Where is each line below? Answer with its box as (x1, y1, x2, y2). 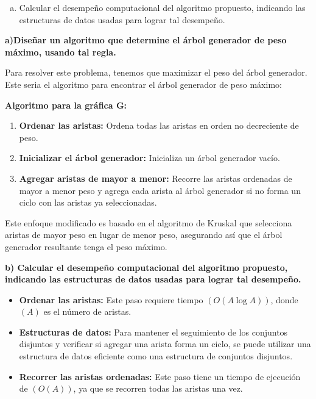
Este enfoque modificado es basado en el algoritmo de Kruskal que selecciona (5, 216, 292, 229)
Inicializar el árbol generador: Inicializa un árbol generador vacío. (19, 151, 280, 164)
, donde (270, 293, 298, 306)
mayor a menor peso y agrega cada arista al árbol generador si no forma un (19, 184, 301, 196)
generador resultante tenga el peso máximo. (5, 240, 167, 253)
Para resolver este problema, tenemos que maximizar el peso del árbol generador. (5, 66, 307, 79)
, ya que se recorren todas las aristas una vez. (73, 382, 243, 395)
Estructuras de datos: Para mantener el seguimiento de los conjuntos (19, 325, 288, 338)
